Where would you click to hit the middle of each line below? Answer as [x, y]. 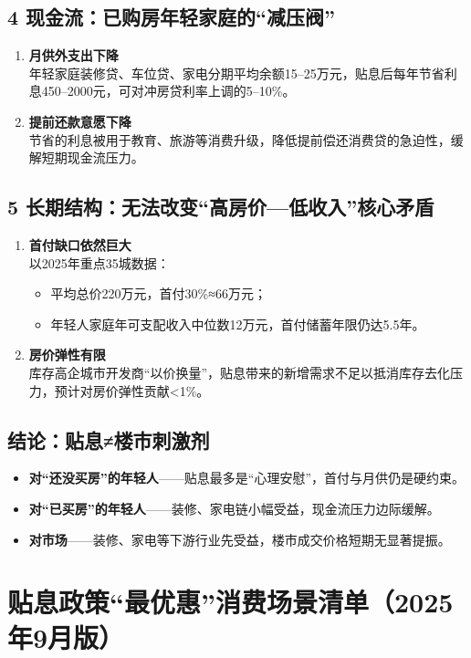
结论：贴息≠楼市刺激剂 [109, 439]
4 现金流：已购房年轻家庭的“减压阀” [172, 17]
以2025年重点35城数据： [99, 262]
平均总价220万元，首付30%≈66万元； [158, 293]
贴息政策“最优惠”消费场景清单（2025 [230, 602]
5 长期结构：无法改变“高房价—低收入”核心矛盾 [221, 207]
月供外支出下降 [73, 55]
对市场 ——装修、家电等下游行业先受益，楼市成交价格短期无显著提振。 [240, 539]
